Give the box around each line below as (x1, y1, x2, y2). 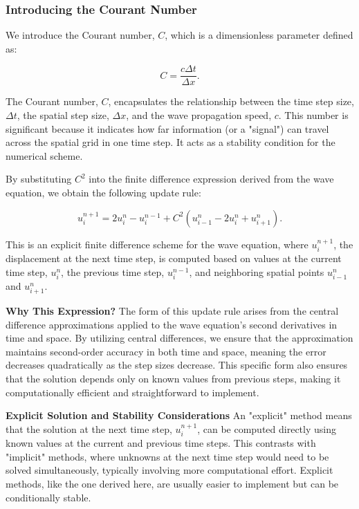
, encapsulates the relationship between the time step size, (108, 94, 354, 109)
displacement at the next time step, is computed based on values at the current (6, 251, 342, 266)
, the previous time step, (61, 264, 165, 279)
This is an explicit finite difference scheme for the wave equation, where (6, 237, 309, 251)
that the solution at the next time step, (6, 421, 172, 436)
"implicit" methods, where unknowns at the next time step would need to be (6, 449, 329, 463)
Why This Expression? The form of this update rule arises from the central (6, 303, 339, 317)
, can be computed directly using (197, 421, 336, 436)
